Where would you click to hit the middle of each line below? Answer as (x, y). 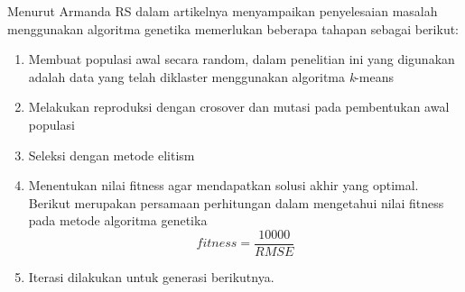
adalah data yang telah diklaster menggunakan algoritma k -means (211, 76)
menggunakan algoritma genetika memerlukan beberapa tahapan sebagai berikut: (233, 28)
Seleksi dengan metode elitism (112, 155)
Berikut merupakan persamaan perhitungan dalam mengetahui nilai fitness (236, 202)
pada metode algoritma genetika (118, 220)
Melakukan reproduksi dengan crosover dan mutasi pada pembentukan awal (239, 107)
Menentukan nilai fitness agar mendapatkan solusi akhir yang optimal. (223, 185)
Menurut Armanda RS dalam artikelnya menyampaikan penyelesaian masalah (223, 11)
